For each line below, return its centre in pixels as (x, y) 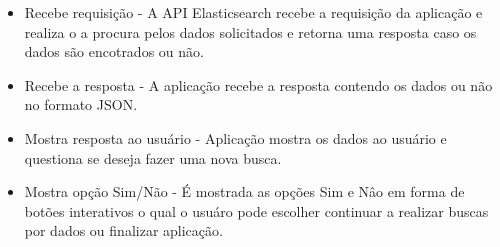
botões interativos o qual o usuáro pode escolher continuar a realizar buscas (256, 210)
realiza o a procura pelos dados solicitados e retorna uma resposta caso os (250, 31)
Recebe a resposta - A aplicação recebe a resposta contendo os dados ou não (258, 84)
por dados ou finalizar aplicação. (123, 230)
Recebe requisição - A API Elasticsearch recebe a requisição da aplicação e (253, 12)
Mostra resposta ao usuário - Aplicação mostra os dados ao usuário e (235, 137)
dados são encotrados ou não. (114, 51)
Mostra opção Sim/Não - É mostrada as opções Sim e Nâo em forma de (244, 191)
